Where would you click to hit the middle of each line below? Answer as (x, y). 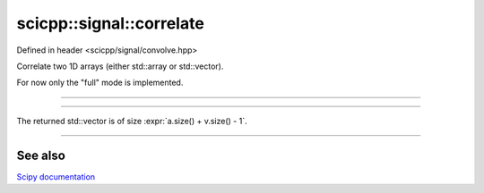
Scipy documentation (56, 176)
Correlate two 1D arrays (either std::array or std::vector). (120, 66)
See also (41, 155)
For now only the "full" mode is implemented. (100, 83)
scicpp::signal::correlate (111, 23)
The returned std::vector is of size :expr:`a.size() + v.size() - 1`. (132, 121)
